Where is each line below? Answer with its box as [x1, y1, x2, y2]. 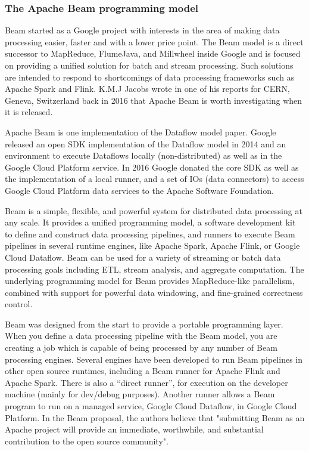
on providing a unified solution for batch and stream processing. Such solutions [5, 59, 294, 71]
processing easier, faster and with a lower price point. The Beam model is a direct [5, 35, 304, 48]
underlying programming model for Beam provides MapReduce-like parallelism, [5, 274, 295, 287]
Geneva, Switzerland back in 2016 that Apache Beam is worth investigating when [5, 94, 302, 106]
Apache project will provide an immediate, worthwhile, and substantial [5, 423, 264, 435]
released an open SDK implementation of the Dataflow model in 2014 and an [5, 137, 286, 150]
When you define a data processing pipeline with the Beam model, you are [5, 329, 277, 342]
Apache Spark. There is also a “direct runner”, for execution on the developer [5, 376, 288, 388]
